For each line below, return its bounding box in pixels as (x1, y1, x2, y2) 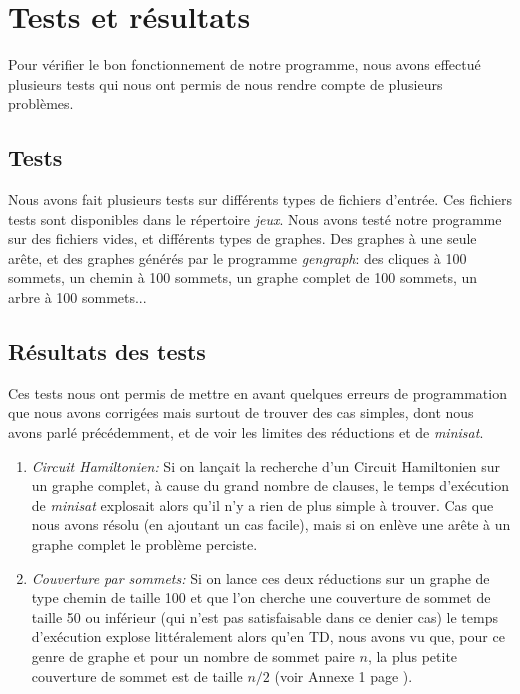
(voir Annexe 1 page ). (274, 665, 413, 686)
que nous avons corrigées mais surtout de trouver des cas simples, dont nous (8, 402, 474, 423)
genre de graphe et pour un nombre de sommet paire (31, 646, 355, 666)
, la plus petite (367, 646, 458, 666)
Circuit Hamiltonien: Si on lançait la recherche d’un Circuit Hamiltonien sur (31, 455, 501, 476)
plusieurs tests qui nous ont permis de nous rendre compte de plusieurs (8, 73, 443, 94)
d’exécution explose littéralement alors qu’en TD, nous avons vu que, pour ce (31, 626, 505, 647)
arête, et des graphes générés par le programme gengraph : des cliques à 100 (8, 247, 467, 268)
